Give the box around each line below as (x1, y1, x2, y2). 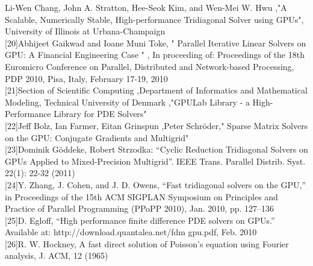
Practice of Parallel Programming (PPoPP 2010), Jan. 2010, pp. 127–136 (5, 202, 274, 215)
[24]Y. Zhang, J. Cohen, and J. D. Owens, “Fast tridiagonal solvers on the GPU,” (5, 178, 306, 191)
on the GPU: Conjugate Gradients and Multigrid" (5, 131, 189, 144)
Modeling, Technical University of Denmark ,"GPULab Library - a (5, 95, 250, 108)
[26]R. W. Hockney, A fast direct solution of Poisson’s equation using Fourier (5, 237, 289, 250)
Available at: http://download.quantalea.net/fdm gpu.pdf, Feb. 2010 (5, 226, 257, 238)
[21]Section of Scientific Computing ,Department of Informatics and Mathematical (5, 84, 308, 97)
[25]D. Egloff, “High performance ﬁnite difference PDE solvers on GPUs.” (5, 214, 275, 226)
